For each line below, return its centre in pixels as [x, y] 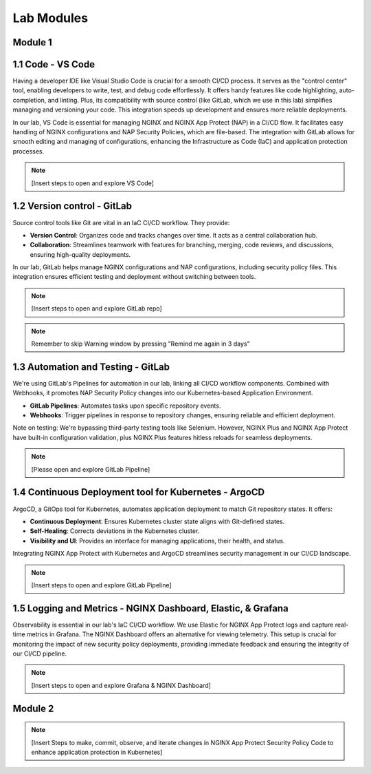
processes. [29, 151]
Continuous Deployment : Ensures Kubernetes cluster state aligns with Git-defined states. [157, 521]
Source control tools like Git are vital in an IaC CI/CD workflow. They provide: [121, 222]
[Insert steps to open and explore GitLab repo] [97, 308]
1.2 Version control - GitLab [72, 206]
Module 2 [33, 708]
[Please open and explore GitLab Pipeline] [91, 469]
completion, [30, 100]
